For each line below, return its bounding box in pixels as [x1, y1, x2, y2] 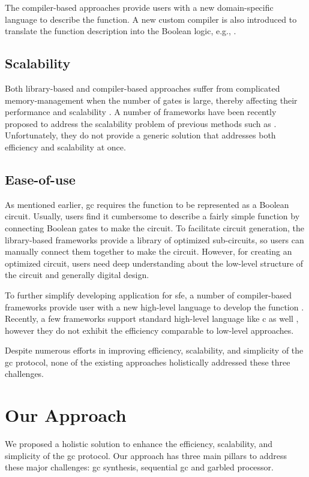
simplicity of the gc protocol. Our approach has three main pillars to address [5, 449, 287, 461]
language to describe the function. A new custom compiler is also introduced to [5, 13, 297, 25]
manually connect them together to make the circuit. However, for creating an [5, 245, 292, 258]
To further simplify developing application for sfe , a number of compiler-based [5, 288, 292, 301]
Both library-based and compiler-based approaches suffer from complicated [5, 81, 280, 94]
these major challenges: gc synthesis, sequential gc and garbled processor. [5, 461, 274, 473]
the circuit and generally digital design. [5, 268, 149, 281]
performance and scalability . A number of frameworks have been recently [5, 105, 277, 118]
